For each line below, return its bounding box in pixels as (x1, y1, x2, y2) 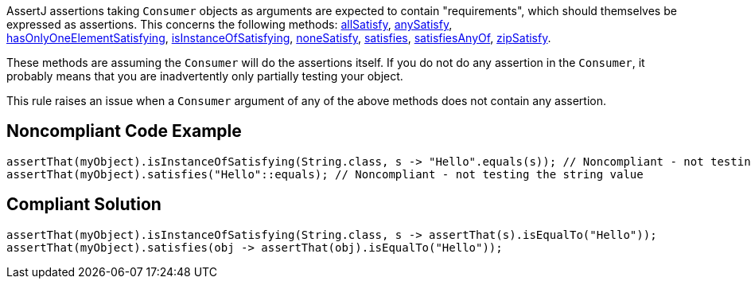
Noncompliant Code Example (6, 121, 242, 142)
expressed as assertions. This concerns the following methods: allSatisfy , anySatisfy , (6, 18, 453, 31)
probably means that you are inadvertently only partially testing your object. (6, 69, 403, 83)
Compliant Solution (6, 194, 161, 215)
